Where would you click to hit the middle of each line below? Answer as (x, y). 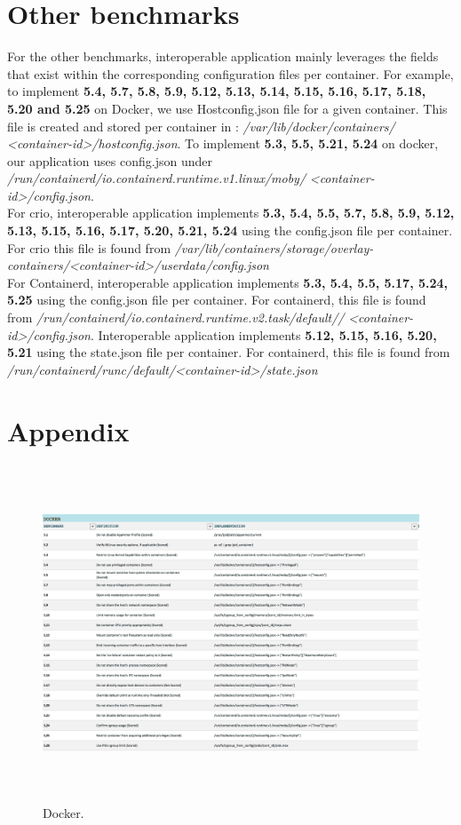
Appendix (68, 430)
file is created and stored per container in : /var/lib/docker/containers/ (201, 126)
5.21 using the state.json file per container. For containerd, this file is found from (229, 352)
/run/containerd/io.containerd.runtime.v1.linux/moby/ (157, 178)
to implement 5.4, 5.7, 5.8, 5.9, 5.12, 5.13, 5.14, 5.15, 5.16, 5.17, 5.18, (217, 91)
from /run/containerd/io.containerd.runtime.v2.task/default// (176, 317)
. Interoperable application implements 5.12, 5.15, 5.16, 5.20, (263, 334)
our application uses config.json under (110, 160)
